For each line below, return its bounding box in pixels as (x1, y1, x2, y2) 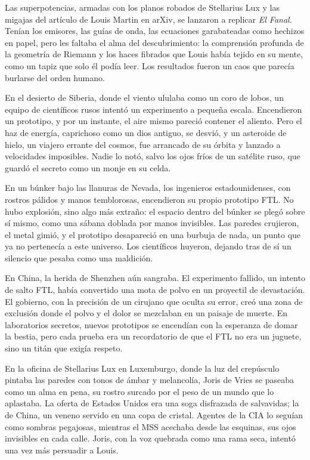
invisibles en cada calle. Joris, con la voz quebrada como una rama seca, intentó (5, 432, 296, 444)
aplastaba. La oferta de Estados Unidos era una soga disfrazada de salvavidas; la (5, 397, 299, 409)
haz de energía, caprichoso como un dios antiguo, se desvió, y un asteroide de (5, 126, 287, 138)
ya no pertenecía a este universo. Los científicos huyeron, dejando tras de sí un (5, 240, 292, 252)
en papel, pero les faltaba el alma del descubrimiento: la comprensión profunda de (5, 36, 304, 48)
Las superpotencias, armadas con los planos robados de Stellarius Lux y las (5, 1, 280, 13)
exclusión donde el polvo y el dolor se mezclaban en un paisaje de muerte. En (5, 307, 288, 319)
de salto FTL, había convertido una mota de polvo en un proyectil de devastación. (5, 283, 305, 296)
